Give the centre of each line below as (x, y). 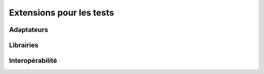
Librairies (24, 45)
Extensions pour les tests (62, 13)
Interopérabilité (33, 61)
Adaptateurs (29, 30)
